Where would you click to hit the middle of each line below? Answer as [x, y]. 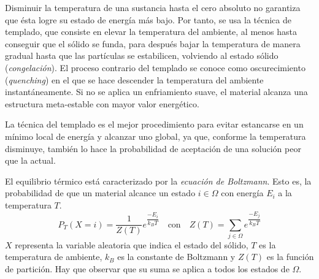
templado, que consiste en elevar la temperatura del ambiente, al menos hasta [151, 32]
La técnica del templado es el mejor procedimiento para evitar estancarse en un [154, 124]
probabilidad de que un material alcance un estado [100, 193]
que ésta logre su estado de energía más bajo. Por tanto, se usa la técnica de [148, 19]
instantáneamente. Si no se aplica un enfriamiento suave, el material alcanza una [156, 92]
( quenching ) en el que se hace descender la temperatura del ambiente [134, 79]
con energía [242, 193]
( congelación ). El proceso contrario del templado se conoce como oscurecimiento [155, 67]
